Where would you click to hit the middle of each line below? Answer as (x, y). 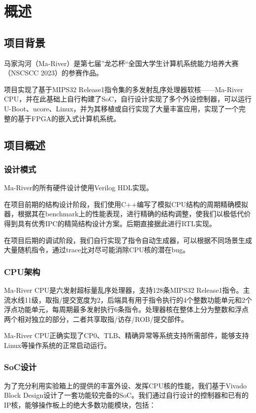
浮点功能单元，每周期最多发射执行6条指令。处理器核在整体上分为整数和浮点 (126, 309)
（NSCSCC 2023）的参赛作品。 (54, 73)
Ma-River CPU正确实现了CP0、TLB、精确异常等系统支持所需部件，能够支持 (127, 335)
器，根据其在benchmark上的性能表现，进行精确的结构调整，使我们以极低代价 (128, 214)
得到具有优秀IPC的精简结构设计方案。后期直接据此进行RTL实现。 (110, 223)
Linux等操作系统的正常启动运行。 (58, 345)
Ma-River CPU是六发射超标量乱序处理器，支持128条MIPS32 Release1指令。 (124, 290)
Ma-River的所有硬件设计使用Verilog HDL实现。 (79, 188)
